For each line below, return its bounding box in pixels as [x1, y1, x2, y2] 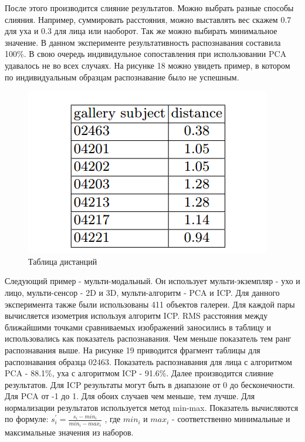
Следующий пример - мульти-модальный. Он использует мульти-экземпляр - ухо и [5, 275, 300, 287]
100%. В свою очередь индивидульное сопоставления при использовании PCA [5, 48, 287, 60]
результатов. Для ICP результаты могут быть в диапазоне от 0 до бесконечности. [5, 378, 295, 390]
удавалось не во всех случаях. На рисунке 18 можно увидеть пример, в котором [5, 59, 290, 71]
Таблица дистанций [28, 255, 97, 267]
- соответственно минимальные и [172, 413, 290, 425]
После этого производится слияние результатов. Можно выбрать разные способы [5, 2, 294, 14]
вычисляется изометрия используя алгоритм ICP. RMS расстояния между [5, 309, 268, 322]
